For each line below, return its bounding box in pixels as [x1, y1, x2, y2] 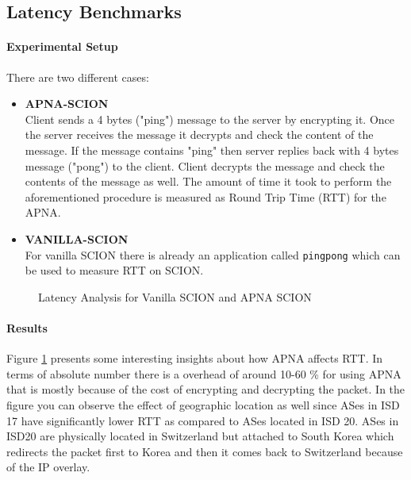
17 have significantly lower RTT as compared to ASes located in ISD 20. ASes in [6, 412, 399, 428]
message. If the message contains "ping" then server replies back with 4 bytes [25, 141, 399, 158]
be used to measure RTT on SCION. [25, 262, 204, 278]
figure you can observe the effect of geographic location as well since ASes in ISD [6, 396, 400, 413]
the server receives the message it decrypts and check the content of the [25, 126, 374, 143]
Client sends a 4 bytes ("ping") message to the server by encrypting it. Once [25, 110, 395, 127]
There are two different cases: [6, 68, 149, 85]
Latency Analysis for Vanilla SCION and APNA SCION [38, 288, 312, 305]
